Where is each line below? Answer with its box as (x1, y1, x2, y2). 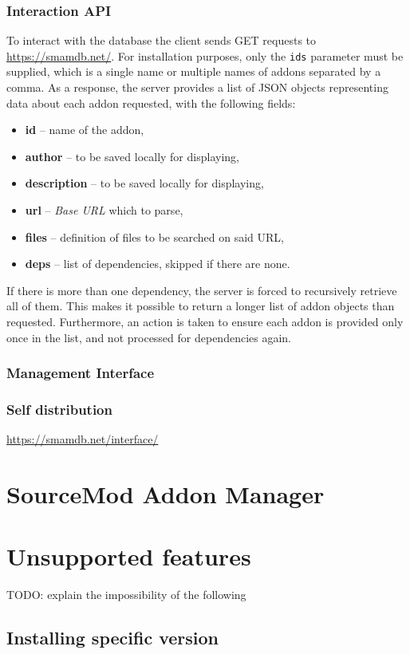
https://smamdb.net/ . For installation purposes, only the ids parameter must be (6, 47, 404, 64)
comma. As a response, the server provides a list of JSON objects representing (6, 79, 388, 96)
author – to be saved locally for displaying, (25, 148, 239, 164)
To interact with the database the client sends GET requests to (6, 32, 317, 49)
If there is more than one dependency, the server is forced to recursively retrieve (6, 282, 397, 298)
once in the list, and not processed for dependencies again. (6, 329, 291, 345)
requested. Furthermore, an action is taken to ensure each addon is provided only (6, 313, 404, 329)
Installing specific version (6, 625, 219, 650)
